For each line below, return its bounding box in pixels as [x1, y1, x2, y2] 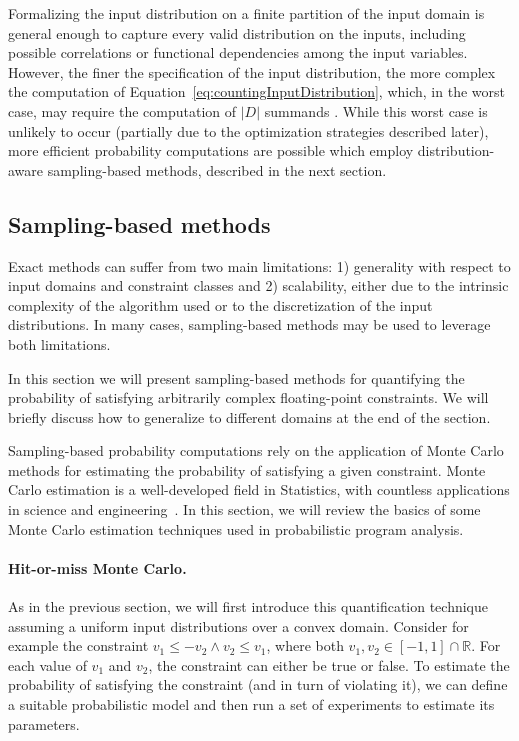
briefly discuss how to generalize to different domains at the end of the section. [8, 406, 491, 427]
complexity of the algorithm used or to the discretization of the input [8, 294, 433, 315]
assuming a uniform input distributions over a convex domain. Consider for [8, 615, 469, 636]
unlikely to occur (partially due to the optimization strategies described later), [8, 120, 489, 141]
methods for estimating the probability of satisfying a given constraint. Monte [8, 459, 486, 480]
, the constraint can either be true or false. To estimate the [148, 654, 510, 675]
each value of [8, 654, 87, 675]
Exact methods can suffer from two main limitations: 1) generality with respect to [8, 255, 511, 276]
